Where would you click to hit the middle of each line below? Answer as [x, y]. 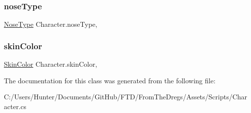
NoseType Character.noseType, [51, 24]
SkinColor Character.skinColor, [51, 64]
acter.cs [15, 106]
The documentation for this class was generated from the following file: [110, 80]
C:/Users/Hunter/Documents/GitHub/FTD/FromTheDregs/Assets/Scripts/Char [126, 97]
